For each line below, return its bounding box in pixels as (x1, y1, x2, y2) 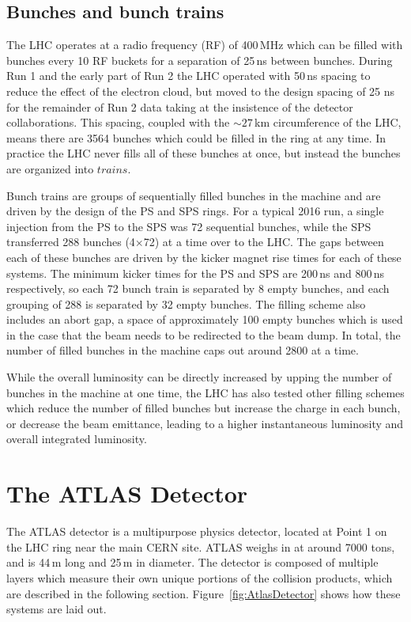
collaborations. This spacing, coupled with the (6, 114, 230, 131)
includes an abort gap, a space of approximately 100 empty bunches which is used (6, 311, 403, 328)
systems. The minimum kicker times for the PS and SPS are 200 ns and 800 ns (6, 264, 385, 281)
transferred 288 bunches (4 (6, 233, 135, 250)
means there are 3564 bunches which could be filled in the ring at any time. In (6, 129, 386, 146)
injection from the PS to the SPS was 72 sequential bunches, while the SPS (6, 218, 371, 234)
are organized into (6, 160, 94, 176)
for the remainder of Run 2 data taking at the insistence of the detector (6, 98, 353, 115)
